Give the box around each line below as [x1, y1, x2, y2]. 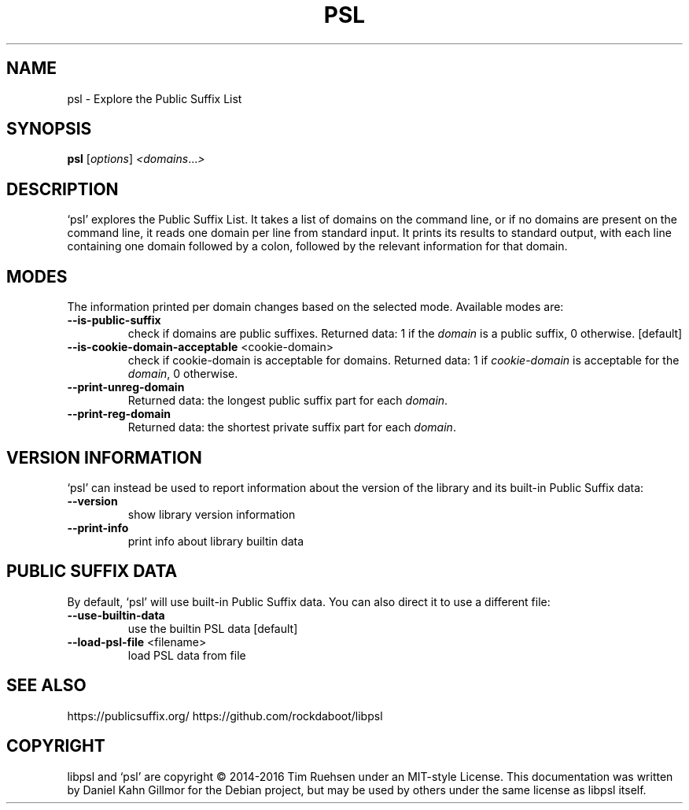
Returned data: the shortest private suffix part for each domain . [127, 420, 456, 435]
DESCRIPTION [6, 179, 119, 199]
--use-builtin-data [67, 608, 165, 622]
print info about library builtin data [127, 534, 304, 548]
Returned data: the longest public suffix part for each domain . [127, 394, 448, 408]
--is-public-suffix [67, 313, 161, 327]
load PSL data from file [127, 648, 246, 662]
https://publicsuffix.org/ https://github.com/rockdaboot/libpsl [67, 708, 383, 723]
